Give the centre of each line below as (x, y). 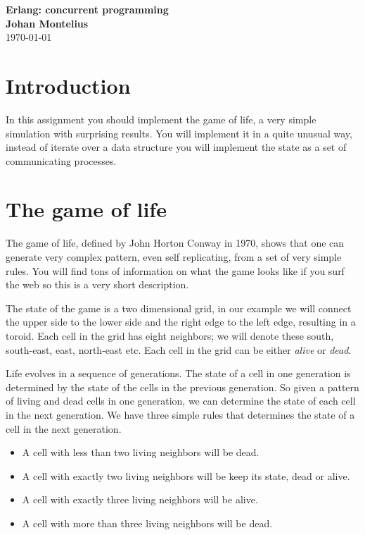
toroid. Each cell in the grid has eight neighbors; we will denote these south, (170, 335)
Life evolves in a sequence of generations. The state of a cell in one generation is (178, 373)
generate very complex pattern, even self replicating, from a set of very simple (174, 257)
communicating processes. (61, 160)
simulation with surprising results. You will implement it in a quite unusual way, (179, 133)
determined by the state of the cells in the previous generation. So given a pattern (182, 387)
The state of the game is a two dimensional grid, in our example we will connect (179, 308)
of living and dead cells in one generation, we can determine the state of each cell (181, 401)
